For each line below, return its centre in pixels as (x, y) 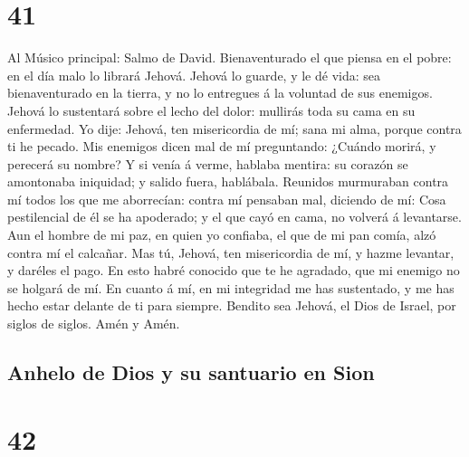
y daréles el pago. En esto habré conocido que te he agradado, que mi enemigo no (234, 270)
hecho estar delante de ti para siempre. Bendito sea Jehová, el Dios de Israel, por (232, 305)
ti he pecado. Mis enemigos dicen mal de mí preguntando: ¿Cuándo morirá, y (222, 146)
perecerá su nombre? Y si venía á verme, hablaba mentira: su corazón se (208, 163)
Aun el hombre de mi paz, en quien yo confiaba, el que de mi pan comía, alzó (222, 235)
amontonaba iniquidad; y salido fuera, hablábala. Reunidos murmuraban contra (228, 181)
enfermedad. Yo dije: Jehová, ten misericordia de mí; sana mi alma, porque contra (234, 128)
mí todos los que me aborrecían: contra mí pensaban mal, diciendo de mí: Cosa (227, 199)
